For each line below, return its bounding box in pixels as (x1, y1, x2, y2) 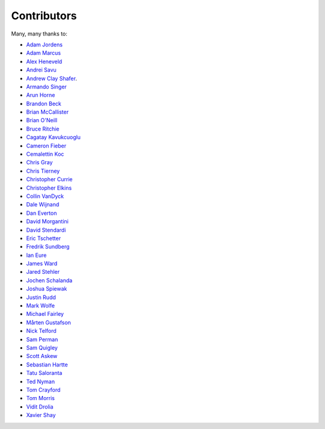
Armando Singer (26, 83, 67, 90)
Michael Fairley (26, 310, 64, 318)
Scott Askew (26, 353, 58, 360)
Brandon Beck (26, 100, 61, 107)
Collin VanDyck (26, 193, 64, 200)
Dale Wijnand (26, 201, 60, 208)
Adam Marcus (26, 49, 61, 57)
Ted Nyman (26, 378, 55, 385)
